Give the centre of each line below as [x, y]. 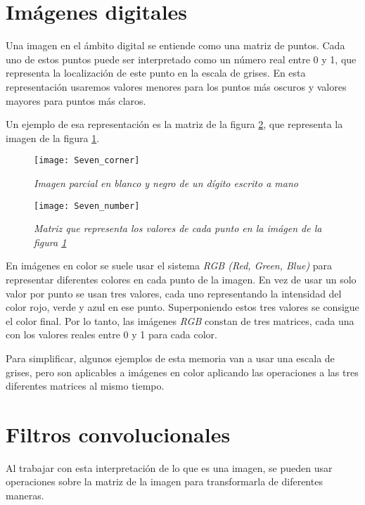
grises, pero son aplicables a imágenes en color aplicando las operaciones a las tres [182, 372]
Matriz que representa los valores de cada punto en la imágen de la [178, 228]
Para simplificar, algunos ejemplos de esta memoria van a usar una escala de [170, 358]
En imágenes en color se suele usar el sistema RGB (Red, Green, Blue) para [169, 266]
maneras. [25, 496]
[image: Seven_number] [87, 206]
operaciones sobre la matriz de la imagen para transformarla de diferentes [164, 481]
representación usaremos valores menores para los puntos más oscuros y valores [176, 86]
